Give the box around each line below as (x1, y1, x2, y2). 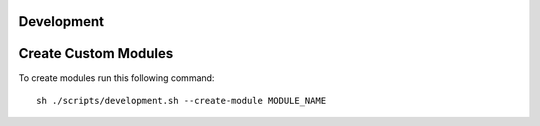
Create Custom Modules (18, 45, 174, 62)
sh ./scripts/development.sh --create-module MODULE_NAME (36, 95, 327, 106)
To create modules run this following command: (18, 71, 215, 84)
